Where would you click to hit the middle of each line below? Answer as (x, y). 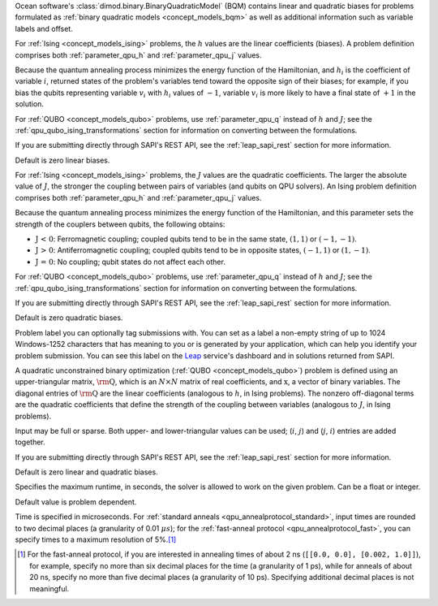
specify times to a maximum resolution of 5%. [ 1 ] (96, 539)
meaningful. (49, 588)
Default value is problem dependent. (76, 502)
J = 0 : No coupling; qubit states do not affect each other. (131, 262)
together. (30, 442)
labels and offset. (44, 28)
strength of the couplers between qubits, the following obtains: (120, 224)
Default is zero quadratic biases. (69, 318)
